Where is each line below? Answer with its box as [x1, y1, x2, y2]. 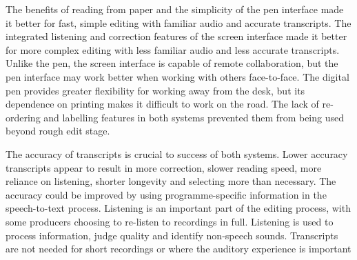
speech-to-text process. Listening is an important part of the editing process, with [6, 201, 351, 215]
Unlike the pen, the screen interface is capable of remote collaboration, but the [6, 56, 338, 70]
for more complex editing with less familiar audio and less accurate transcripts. [6, 42, 340, 57]
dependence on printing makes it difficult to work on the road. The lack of [6, 97, 319, 111]
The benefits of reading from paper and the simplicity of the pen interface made [6, 2, 344, 16]
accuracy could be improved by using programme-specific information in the [6, 187, 327, 201]
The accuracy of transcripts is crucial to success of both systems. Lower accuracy [6, 146, 348, 161]
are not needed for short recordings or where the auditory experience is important [6, 241, 351, 256]
